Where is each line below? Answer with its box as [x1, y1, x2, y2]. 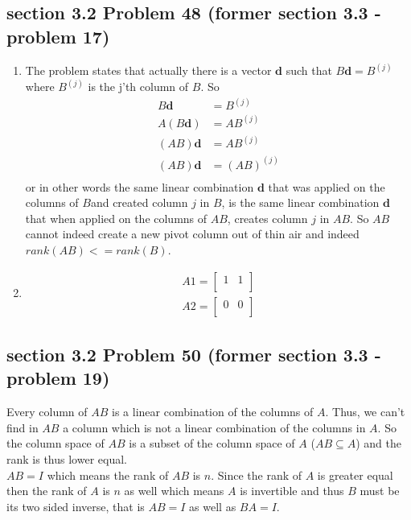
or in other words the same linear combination [25, 178, 254, 195]
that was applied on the [268, 178, 385, 195]
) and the [356, 435, 402, 452]
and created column [90, 194, 188, 211]
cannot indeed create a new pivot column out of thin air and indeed [25, 225, 360, 242]
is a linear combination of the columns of [112, 403, 314, 420]
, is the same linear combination [221, 194, 380, 211]
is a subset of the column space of [129, 435, 295, 452]
